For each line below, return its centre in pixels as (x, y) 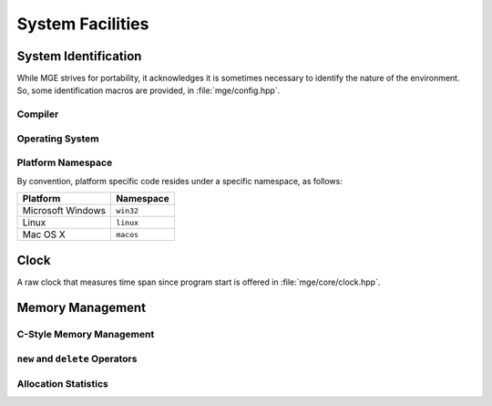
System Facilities (83, 24)
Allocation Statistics (62, 383)
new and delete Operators (77, 359)
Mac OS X (44, 234)
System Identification (79, 56)
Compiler (38, 114)
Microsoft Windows (64, 211)
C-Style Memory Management (86, 335)
